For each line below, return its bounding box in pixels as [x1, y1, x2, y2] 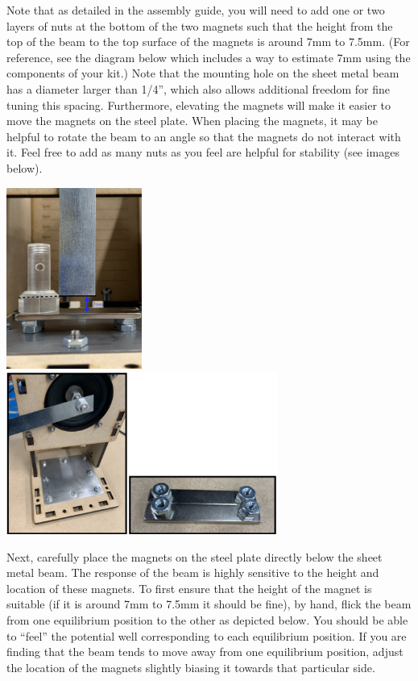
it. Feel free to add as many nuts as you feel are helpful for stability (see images [6, 144, 400, 161]
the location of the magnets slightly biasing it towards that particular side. [6, 658, 375, 675]
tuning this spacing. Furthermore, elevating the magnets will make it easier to [6, 96, 391, 113]
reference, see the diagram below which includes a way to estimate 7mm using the [6, 48, 411, 65]
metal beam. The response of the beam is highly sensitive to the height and [6, 564, 379, 581]
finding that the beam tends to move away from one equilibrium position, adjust [6, 643, 404, 660]
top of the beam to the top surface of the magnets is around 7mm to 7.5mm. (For [6, 33, 410, 50]
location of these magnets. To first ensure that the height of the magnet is [6, 579, 372, 596]
